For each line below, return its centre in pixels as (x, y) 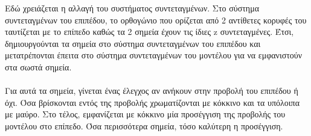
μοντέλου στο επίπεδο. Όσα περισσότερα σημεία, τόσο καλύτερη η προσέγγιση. (144, 125)
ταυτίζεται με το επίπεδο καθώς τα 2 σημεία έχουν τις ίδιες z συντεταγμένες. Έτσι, (149, 32)
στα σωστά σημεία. (38, 66)
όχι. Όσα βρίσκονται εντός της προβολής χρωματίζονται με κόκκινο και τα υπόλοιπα (152, 102)
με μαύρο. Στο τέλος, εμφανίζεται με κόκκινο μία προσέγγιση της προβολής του (145, 114)
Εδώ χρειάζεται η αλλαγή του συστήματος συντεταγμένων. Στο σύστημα (132, 8)
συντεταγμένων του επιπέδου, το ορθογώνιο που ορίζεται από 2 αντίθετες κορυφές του (156, 20)
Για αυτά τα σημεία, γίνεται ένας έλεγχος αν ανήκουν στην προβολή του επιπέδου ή (152, 91)
